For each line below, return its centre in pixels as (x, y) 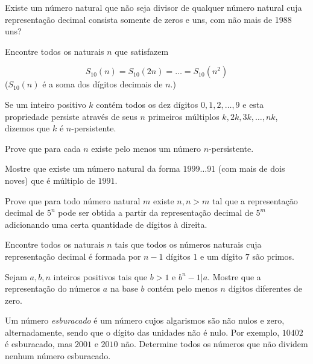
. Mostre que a (234, 276)
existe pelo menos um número (146, 148)
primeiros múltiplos (184, 116)
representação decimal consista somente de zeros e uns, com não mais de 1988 (148, 19)
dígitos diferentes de (265, 288)
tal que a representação (255, 200)
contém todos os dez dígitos (147, 104)
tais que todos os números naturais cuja (188, 244)
